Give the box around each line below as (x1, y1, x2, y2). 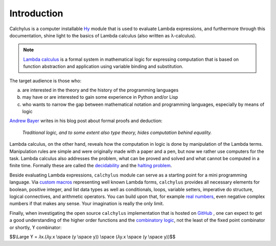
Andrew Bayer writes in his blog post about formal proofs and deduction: (9, 118, 163, 124)
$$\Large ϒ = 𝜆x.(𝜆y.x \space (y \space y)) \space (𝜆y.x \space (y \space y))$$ (9, 233, 176, 240)
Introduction (9, 8, 63, 19)
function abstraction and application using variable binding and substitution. (23, 63, 183, 70)
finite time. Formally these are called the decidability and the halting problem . (9, 163, 172, 169)
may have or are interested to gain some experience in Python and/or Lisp (22, 94, 178, 100)
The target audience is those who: (9, 77, 82, 84)
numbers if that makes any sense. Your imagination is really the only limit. (9, 200, 164, 207)
